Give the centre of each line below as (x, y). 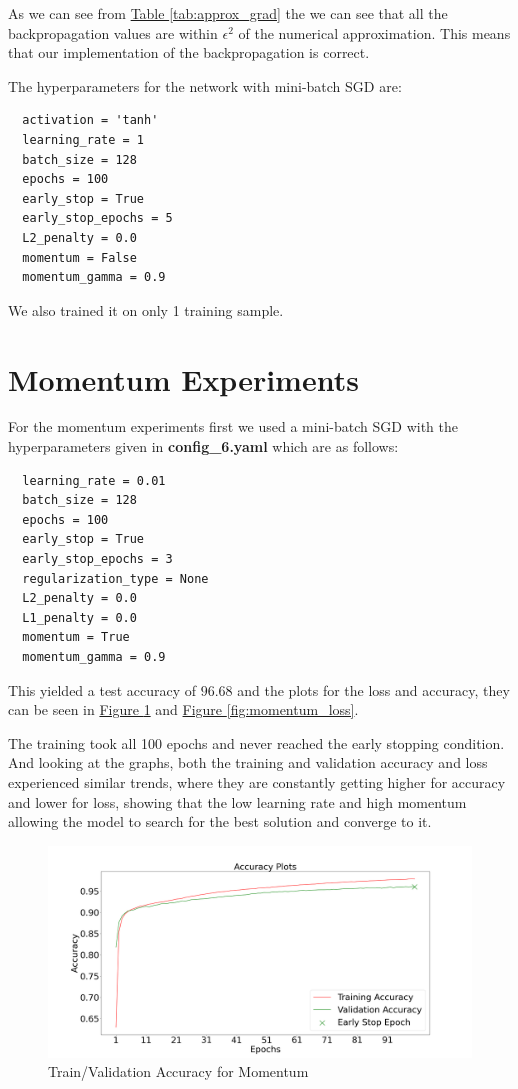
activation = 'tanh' (90, 120)
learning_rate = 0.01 (94, 480)
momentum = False (79, 257)
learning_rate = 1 (83, 139)
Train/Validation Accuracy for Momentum (178, 1071)
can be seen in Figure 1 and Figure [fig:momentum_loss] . (183, 709)
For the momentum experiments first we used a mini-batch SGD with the (233, 426)
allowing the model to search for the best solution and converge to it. (220, 821)
